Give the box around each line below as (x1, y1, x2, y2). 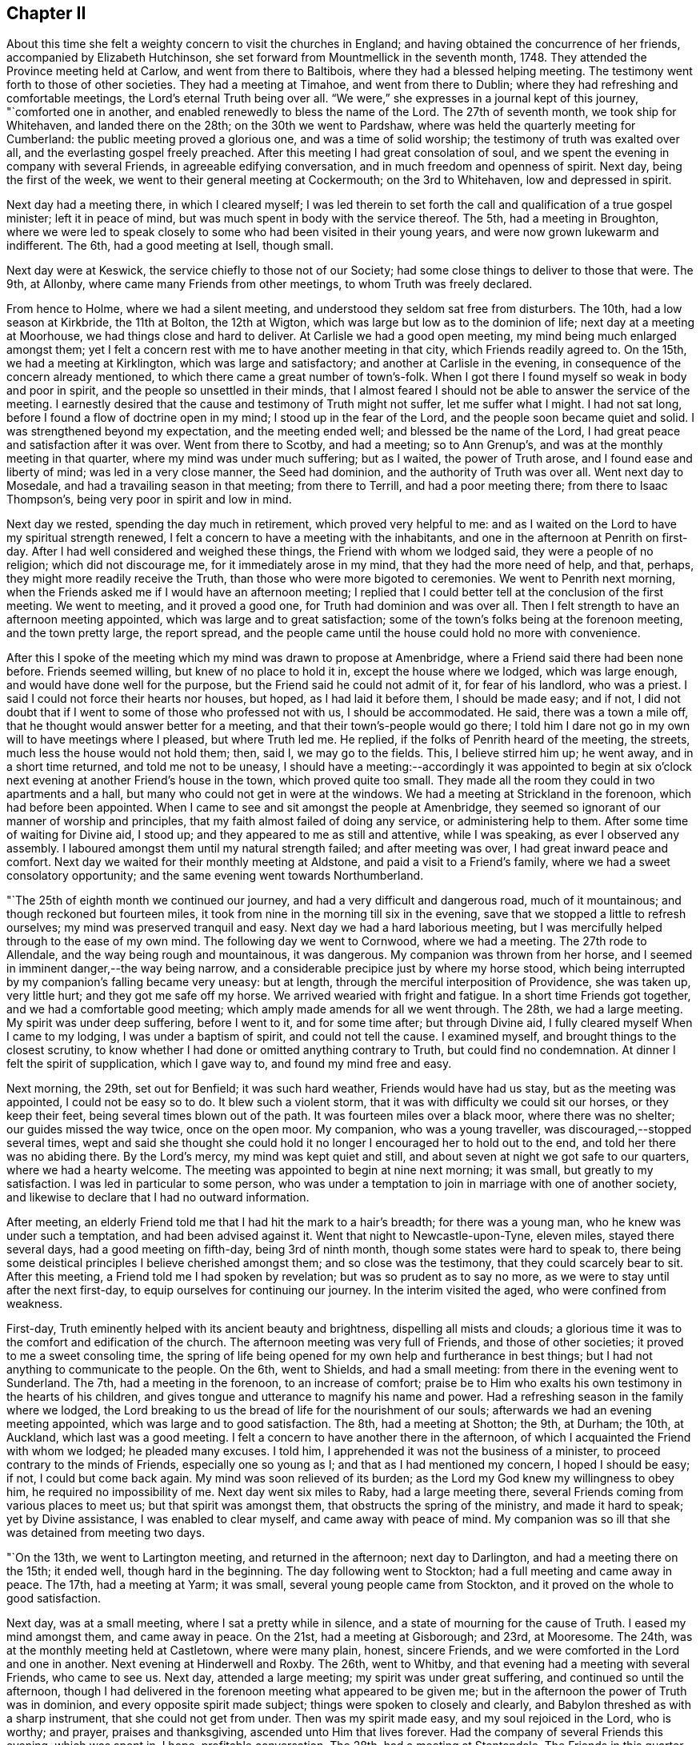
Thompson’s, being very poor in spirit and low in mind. (6, 492, 292, 507)
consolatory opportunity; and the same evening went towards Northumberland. (6, 868, 424, 883)
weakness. (6, 1297, 63, 1311)
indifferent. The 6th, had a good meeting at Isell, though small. (6, 239, 334, 253)
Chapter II (6, 3, 86, 23)
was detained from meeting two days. (6, 1526, 206, 1540)
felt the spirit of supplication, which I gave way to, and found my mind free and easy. (6, 1057, 452, 1071)
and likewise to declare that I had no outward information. (6, 1190, 310, 1205)
